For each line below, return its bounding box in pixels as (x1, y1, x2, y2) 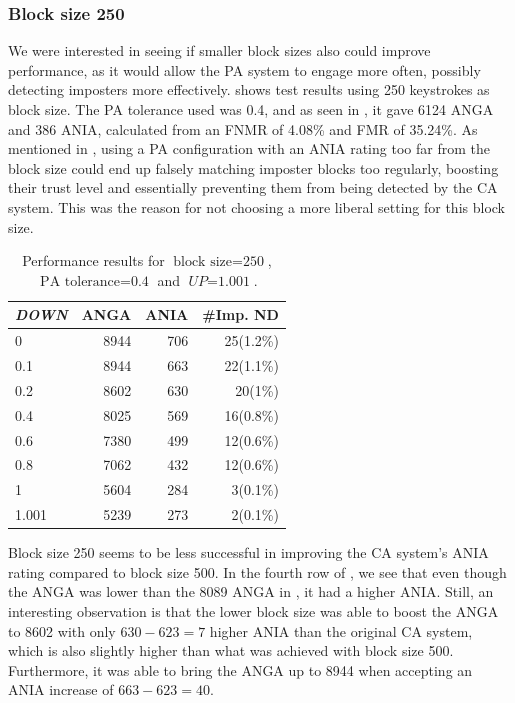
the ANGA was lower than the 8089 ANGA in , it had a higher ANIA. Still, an (8, 581, 494, 602)
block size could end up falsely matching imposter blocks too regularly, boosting (8, 157, 499, 178)
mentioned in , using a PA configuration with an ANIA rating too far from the (8, 138, 490, 159)
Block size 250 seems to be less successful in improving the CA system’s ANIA (8, 542, 489, 563)
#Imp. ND (202, 304, 279, 325)
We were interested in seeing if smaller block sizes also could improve (8, 40, 431, 61)
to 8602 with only (8, 620, 116, 641)
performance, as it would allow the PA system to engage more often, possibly (8, 59, 481, 80)
